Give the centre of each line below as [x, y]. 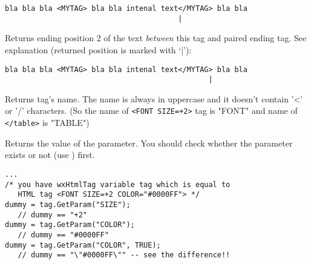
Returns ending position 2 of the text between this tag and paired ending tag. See [156, 38]
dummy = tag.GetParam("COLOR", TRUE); [83, 245]
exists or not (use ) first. [50, 155]
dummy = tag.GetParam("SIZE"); [68, 204]
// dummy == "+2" [53, 215]
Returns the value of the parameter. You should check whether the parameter [149, 143]
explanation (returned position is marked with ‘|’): [98, 49]
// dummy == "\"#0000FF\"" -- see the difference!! [124, 255]
